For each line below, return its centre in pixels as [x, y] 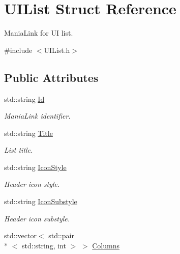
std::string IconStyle [35, 167]
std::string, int [44, 245]
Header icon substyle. [37, 218]
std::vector [20, 235]
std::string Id [24, 98]
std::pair [61, 235]
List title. [19, 150]
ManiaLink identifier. [37, 116]
